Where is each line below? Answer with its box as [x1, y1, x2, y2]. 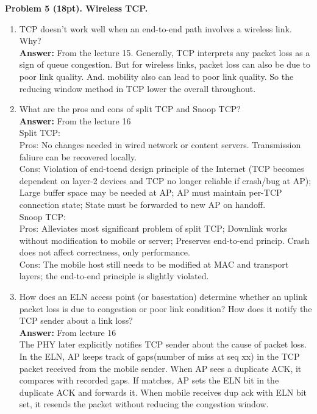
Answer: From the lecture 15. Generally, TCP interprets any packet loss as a [19, 46, 310, 59]
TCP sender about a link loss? [19, 314, 133, 327]
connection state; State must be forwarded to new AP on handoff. [19, 198, 266, 210]
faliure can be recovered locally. [19, 150, 137, 163]
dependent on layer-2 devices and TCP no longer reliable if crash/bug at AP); [19, 174, 312, 187]
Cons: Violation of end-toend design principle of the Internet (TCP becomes [19, 162, 304, 175]
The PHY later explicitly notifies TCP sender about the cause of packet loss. [19, 338, 307, 351]
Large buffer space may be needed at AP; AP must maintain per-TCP [19, 186, 282, 199]
